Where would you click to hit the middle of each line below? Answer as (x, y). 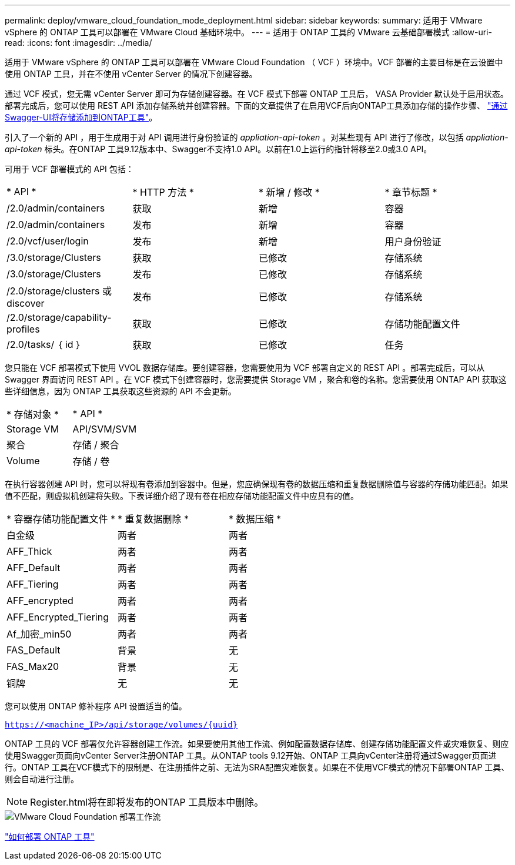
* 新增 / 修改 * (289, 192)
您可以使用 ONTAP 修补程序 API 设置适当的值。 (96, 706)
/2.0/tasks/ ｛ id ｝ (44, 344)
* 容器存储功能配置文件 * (61, 519)
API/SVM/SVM (105, 429)
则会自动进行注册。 (42, 779)
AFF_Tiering (33, 584)
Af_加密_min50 (39, 634)
